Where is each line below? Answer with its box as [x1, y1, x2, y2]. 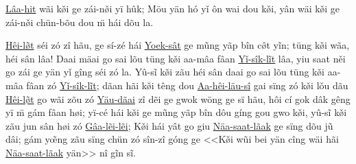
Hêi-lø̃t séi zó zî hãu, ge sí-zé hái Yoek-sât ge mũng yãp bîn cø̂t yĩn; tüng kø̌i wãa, [5, 38, 350, 52]
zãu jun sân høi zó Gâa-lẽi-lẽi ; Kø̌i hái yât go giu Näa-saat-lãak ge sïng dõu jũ [5, 118, 333, 132]
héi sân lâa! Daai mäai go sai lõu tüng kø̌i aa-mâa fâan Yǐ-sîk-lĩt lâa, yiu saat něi [5, 51, 346, 65]
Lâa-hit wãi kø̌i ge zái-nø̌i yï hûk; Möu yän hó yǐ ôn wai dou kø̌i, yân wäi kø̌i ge [5, 1, 340, 15]
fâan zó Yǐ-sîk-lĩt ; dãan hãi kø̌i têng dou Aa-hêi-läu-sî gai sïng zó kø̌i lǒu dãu [26, 78, 348, 92]
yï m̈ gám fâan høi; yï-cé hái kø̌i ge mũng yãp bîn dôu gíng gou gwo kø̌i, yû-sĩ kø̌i [5, 105, 347, 119]
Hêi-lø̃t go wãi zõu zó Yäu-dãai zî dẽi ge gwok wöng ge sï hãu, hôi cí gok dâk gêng [5, 91, 351, 106]
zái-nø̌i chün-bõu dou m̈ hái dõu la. [5, 14, 154, 29]
